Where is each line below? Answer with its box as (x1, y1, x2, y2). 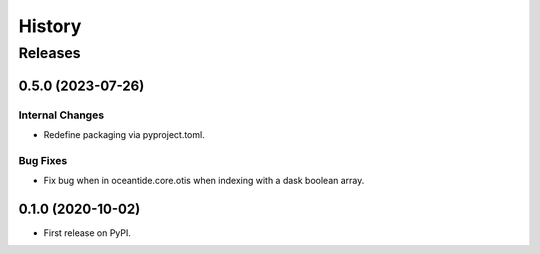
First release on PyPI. (43, 227, 132, 239)
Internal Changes (18, 108, 105, 122)
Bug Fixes (18, 153, 68, 167)
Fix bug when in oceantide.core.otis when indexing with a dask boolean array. (43, 175, 365, 187)
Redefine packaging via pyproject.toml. (43, 128, 205, 140)
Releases (18, 44, 81, 62)
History (18, 15, 82, 37)
